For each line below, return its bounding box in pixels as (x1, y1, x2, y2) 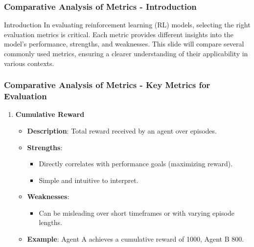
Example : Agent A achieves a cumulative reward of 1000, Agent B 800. (27, 234, 244, 244)
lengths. (39, 217, 62, 227)
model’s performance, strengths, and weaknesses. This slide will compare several (4, 39, 244, 49)
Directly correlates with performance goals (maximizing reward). (39, 158, 233, 169)
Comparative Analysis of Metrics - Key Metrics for (4, 79, 210, 91)
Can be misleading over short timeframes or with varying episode (39, 207, 234, 218)
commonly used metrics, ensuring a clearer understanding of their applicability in (4, 48, 248, 58)
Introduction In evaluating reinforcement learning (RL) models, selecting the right (4, 20, 251, 30)
